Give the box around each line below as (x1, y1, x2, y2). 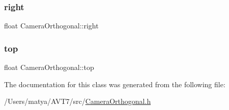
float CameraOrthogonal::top (4, 62, 94, 72)
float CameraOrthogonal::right (4, 20, 99, 31)
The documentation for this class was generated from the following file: (4, 79, 225, 89)
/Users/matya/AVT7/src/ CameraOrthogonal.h (4, 96, 151, 106)
